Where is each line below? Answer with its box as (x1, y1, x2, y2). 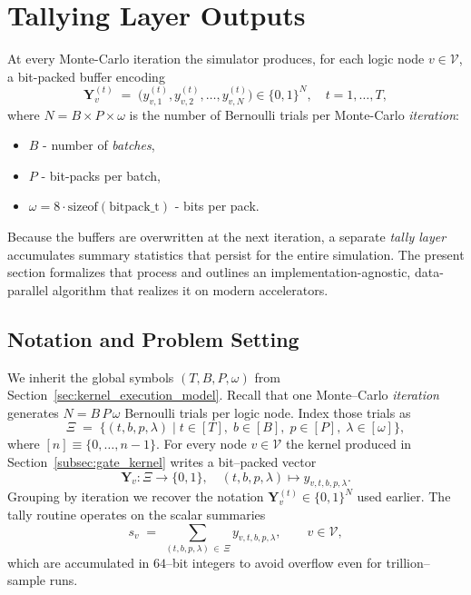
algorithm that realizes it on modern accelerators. (52, 280, 329, 299)
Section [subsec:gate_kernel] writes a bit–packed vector (7, 451, 317, 471)
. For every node (155, 434, 247, 453)
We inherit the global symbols (7, 367, 174, 386)
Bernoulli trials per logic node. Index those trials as (124, 402, 411, 421)
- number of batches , (43, 135, 155, 154)
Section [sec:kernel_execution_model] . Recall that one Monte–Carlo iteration (7, 385, 439, 404)
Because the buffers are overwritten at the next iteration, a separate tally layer (7, 226, 446, 245)
